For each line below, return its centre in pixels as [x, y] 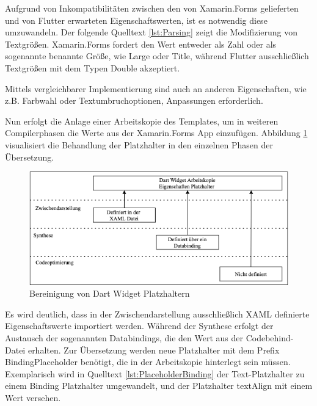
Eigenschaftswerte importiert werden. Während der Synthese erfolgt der [139, 326]
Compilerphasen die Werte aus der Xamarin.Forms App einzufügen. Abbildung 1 [156, 133]
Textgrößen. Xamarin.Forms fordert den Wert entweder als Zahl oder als [141, 44]
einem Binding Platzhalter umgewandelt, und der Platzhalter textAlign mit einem [159, 386]
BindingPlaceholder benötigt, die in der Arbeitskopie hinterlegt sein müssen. [148, 362]
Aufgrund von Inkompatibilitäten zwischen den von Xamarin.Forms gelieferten [152, 8]
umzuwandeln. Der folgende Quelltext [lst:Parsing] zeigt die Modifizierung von [151, 32]
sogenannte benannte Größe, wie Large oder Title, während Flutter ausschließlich [157, 56]
